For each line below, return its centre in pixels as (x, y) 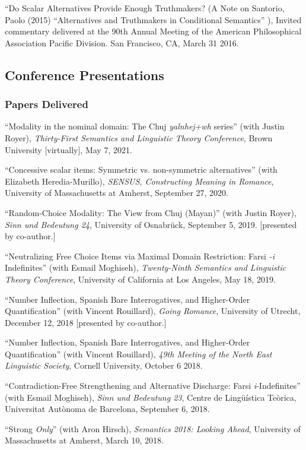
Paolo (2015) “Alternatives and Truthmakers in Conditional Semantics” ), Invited (153, 19)
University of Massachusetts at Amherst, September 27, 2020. (117, 193)
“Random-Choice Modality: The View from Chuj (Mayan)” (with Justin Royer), (151, 212)
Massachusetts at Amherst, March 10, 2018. (84, 440)
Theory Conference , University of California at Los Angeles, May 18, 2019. (140, 279)
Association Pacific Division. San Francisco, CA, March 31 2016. (122, 42)
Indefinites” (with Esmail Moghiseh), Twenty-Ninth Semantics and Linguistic (146, 267)
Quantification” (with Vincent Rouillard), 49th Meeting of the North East (138, 354)
